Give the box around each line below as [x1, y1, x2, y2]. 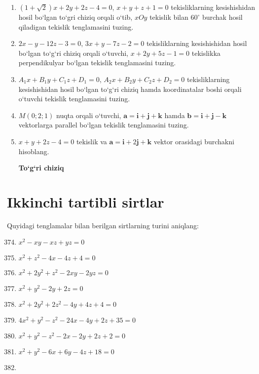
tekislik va [76, 136, 107, 146]
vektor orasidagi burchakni [153, 136, 234, 146]
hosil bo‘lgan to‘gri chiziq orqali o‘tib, [18, 12, 133, 22]
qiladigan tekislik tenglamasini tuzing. [18, 21, 134, 32]
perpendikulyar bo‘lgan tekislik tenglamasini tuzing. [18, 57, 176, 68]
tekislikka [191, 47, 221, 58]
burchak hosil [202, 12, 243, 22]
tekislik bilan [149, 12, 188, 22]
